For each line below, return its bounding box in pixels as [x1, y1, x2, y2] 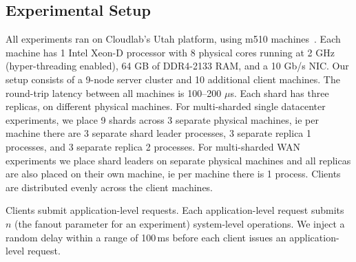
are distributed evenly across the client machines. [6, 179, 213, 194]
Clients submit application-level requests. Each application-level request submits [6, 203, 344, 217]
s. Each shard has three [230, 85, 329, 100]
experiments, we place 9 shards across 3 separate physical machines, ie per [6, 112, 319, 127]
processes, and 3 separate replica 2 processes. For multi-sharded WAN [6, 139, 301, 153]
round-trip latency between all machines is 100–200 [6, 85, 222, 100]
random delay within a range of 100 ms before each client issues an [6, 230, 286, 244]
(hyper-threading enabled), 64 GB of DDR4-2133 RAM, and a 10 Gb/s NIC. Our [6, 58, 349, 73]
